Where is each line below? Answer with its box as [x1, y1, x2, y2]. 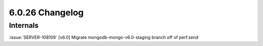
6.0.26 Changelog [9, 7, 84, 18]
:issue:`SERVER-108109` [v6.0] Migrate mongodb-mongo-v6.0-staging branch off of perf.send [9, 34, 199, 40]
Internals [9, 21, 39, 30]
